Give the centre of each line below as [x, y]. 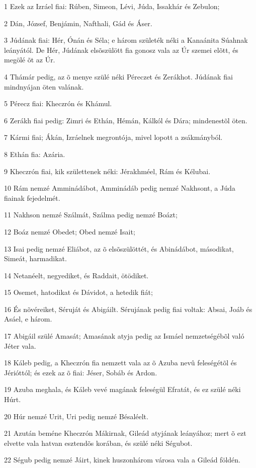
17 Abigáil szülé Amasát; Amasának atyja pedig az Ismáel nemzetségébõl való [124, 336]
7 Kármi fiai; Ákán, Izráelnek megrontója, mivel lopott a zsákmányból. [113, 137]
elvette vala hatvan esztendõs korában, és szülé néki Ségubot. [98, 443]
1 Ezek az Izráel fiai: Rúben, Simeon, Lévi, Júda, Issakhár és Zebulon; [112, 6]
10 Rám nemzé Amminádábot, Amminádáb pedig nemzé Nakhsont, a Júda [120, 188]
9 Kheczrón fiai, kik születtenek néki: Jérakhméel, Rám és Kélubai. [107, 171]
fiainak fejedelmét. [32, 198]
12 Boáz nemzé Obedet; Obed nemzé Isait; [70, 231]
